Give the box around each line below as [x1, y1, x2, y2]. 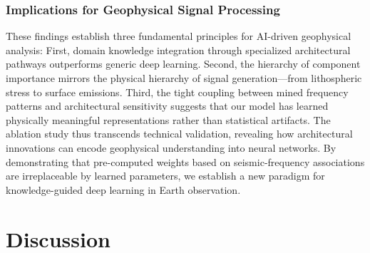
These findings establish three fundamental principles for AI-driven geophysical [6, 29, 351, 43]
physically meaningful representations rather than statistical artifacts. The [6, 112, 331, 127]
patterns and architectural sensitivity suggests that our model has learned [6, 98, 329, 113]
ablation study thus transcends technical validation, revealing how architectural [6, 126, 353, 141]
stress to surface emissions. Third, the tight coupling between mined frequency [6, 84, 349, 99]
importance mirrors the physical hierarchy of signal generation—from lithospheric [6, 71, 362, 85]
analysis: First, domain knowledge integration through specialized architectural [6, 42, 351, 57]
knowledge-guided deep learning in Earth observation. [6, 182, 241, 197]
